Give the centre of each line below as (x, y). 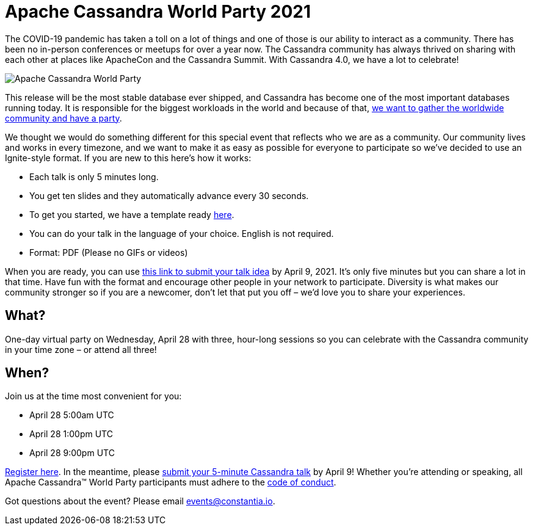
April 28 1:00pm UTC (71, 434)
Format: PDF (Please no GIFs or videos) (109, 252)
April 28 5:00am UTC (72, 415)
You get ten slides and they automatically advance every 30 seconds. (169, 195)
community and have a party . (63, 118)
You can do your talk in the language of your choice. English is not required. (182, 233)
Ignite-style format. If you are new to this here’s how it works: (128, 158)
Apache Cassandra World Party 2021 (158, 12)
